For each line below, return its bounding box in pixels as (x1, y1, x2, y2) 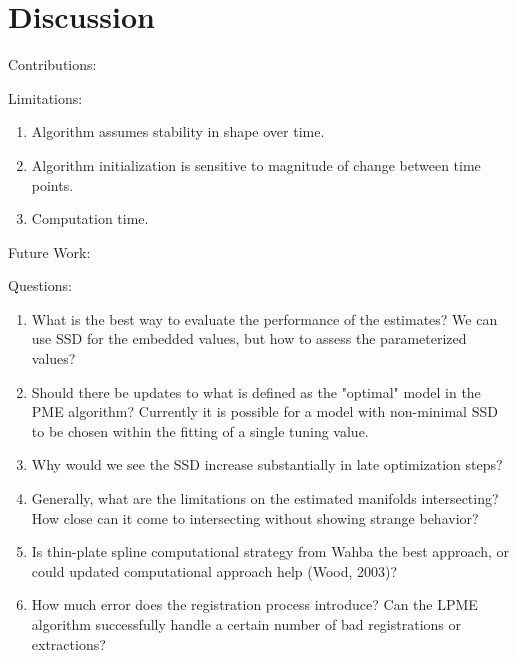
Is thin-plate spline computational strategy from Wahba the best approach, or (31, 541, 510, 562)
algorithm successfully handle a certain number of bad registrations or (31, 614, 461, 634)
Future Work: (8, 241, 91, 262)
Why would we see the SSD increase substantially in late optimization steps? (31, 454, 503, 475)
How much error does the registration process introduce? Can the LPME (31, 594, 478, 615)
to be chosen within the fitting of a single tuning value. (31, 420, 369, 441)
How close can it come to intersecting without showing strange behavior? (31, 507, 479, 528)
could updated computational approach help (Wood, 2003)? (31, 560, 398, 581)
